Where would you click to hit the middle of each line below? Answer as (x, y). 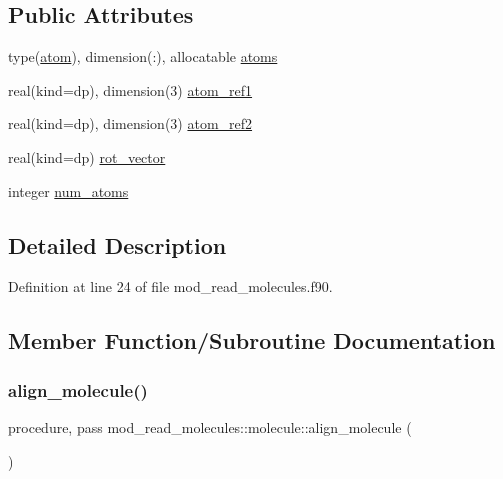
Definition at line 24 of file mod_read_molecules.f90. (170, 286)
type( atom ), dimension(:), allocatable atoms (143, 56)
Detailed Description (117, 244)
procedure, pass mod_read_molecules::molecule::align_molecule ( (210, 426)
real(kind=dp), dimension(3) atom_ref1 (130, 89)
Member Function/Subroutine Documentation (252, 340)
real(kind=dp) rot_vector (87, 156)
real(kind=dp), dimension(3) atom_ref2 (130, 123)
